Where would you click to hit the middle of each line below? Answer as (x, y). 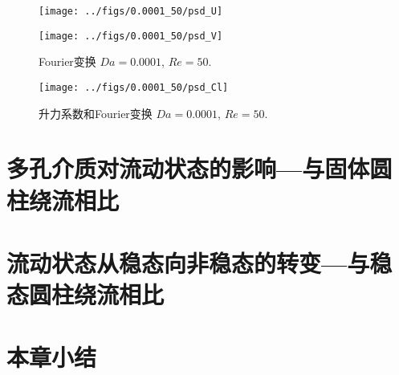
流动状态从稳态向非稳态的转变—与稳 (199, 262)
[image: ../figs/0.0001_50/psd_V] (131, 36)
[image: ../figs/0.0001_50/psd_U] (131, 11)
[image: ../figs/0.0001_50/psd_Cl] (134, 87)
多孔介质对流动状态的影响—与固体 (188, 168)
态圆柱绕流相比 (85, 294)
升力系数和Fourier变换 (96, 113)
